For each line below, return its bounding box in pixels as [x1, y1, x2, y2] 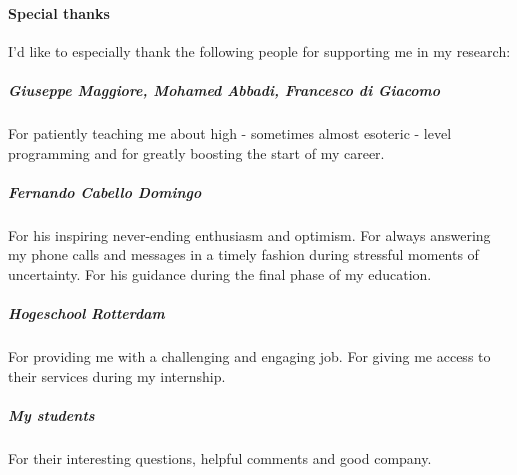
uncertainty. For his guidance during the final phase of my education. [8, 263, 432, 284]
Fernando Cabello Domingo [8, 181, 202, 202]
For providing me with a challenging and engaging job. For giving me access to [8, 346, 491, 367]
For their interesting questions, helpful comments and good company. [8, 447, 432, 468]
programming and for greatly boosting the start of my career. [8, 142, 385, 163]
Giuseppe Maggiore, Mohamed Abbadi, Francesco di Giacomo [8, 79, 441, 100]
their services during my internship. [8, 365, 226, 386]
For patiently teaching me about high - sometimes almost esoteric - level [8, 122, 452, 143]
